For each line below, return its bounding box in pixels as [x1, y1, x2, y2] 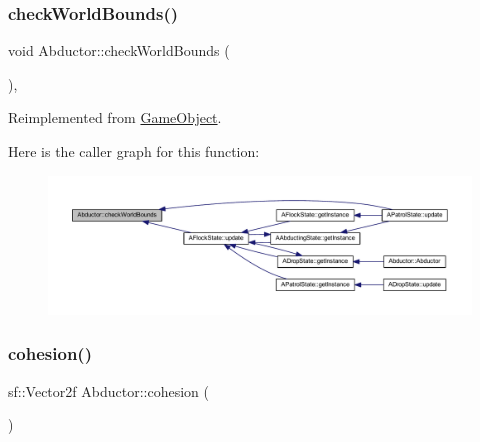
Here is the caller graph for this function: [8, 141, 260, 161]
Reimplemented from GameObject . [8, 107, 222, 128]
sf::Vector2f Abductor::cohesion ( [8, 380, 209, 401]
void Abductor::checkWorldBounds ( [8, 40, 230, 61]
